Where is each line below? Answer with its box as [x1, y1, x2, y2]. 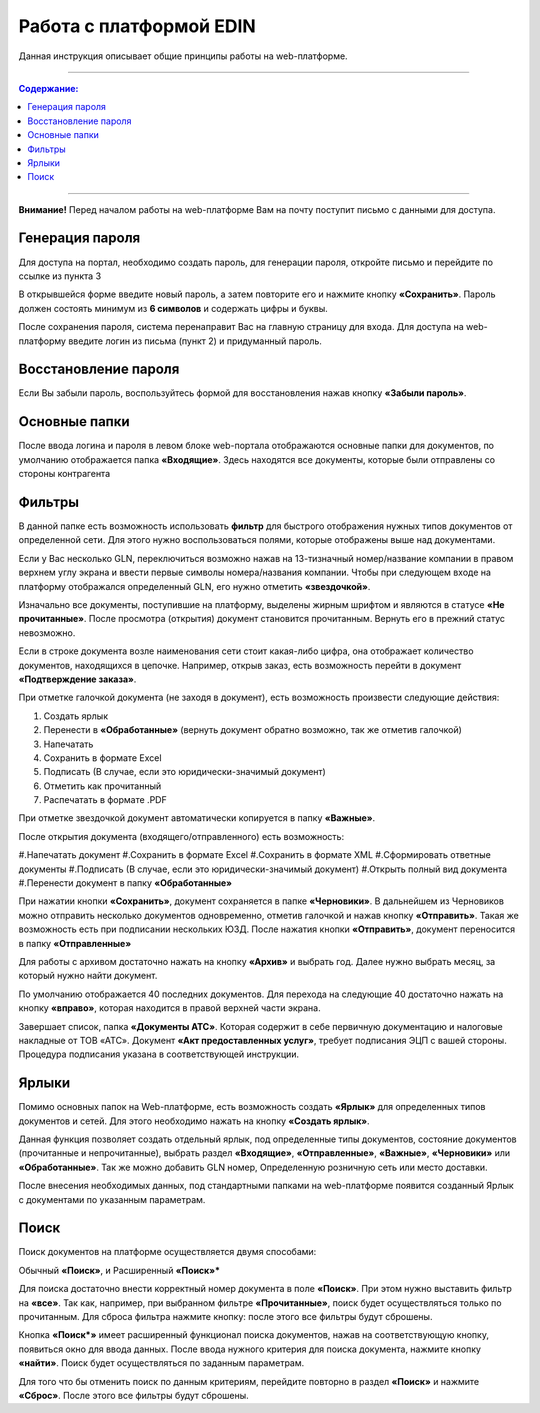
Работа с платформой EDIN [18, 15, 257, 37]
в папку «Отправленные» [18, 937, 132, 949]
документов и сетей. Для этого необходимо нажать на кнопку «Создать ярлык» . [18, 1115, 370, 1127]
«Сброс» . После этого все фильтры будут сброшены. [18, 1389, 249, 1401]
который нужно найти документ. [18, 970, 158, 982]
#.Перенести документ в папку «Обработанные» [18, 877, 233, 889]
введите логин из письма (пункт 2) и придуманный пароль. [68, 335, 322, 347]
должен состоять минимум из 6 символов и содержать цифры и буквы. [18, 302, 329, 314]
